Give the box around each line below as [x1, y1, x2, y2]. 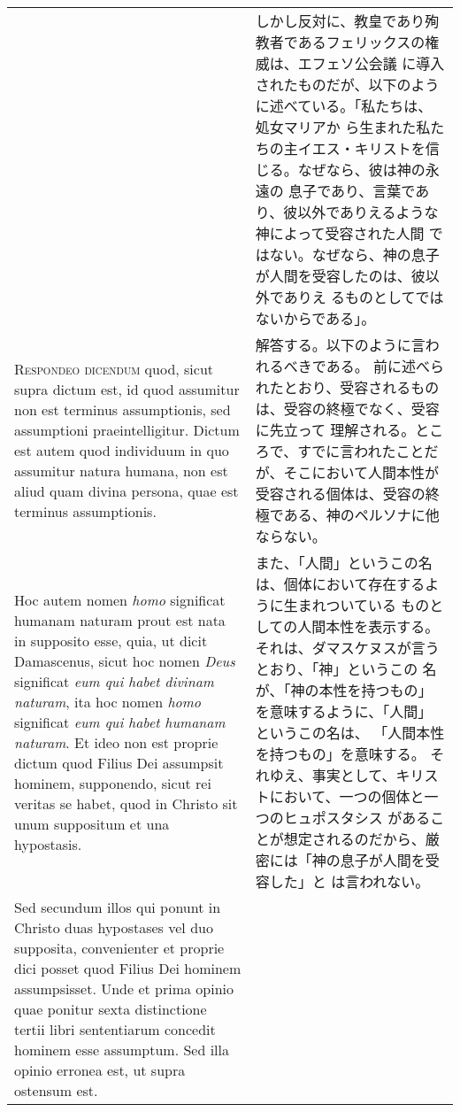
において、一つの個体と [269, 786, 425, 807]
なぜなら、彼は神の [297, 159, 425, 180]
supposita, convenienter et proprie [14, 938, 225, 958]
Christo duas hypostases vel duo [14, 917, 213, 938]
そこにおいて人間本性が [283, 462, 439, 483]
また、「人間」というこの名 [255, 552, 433, 573]
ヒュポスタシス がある [283, 807, 431, 828]
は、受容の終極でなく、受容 [255, 398, 440, 419]
